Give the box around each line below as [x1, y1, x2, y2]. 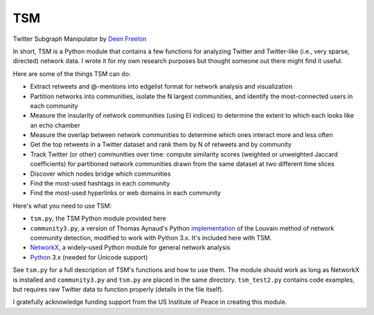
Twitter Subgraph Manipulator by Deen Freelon [12, 35, 147, 43]
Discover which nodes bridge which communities [30, 170, 171, 178]
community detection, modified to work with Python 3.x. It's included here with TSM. [30, 233, 272, 242]
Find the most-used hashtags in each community [30, 179, 170, 188]
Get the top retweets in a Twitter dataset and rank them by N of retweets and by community [30, 141, 292, 149]
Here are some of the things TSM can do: [12, 69, 131, 78]
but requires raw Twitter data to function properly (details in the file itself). [12, 285, 224, 294]
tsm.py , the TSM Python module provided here [30, 215, 166, 223]
